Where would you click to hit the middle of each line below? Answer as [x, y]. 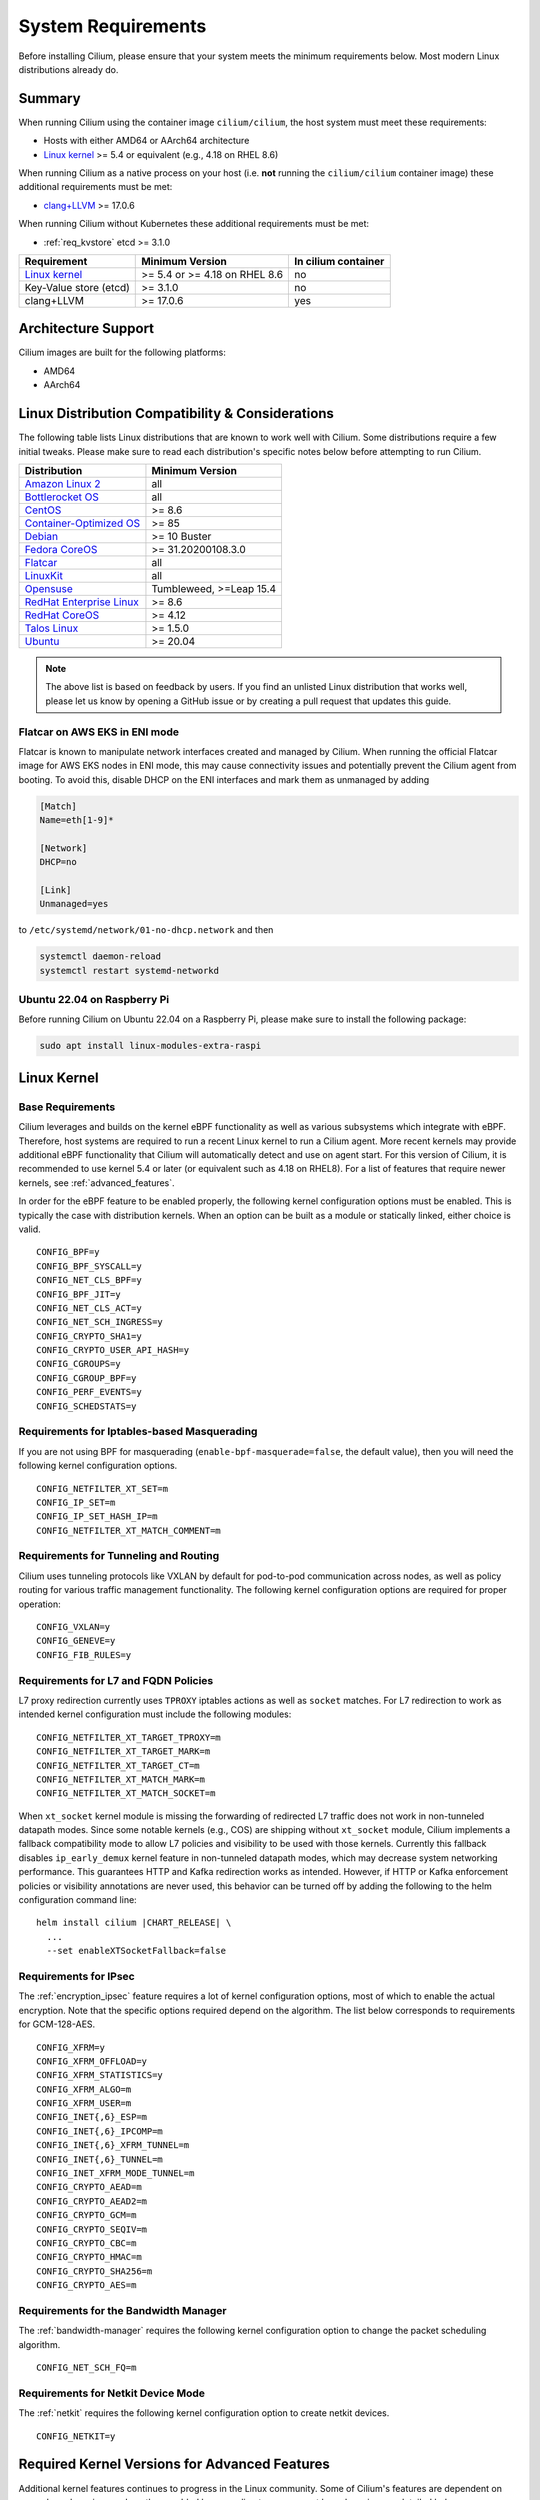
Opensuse [49, 588]
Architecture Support [86, 328]
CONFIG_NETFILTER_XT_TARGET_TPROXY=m [129, 1737]
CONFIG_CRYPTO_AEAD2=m [92, 2201]
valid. [30, 1229]
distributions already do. [68, 69]
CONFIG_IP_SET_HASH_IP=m [97, 1516]
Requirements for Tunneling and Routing [119, 1556]
